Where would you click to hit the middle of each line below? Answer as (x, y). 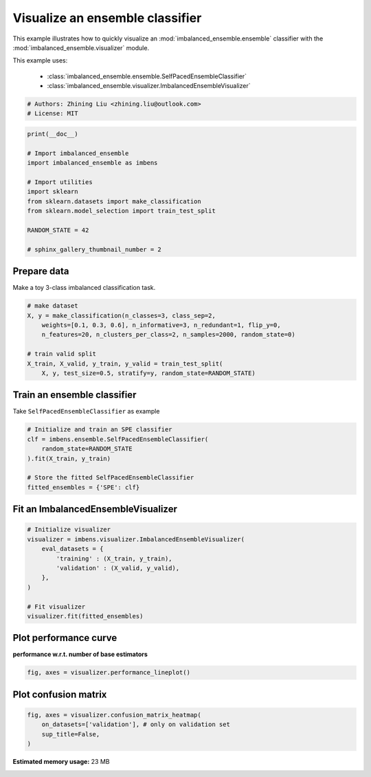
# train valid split (61, 354)
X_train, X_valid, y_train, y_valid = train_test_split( (125, 363)
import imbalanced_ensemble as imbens (92, 163)
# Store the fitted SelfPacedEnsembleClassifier (111, 478)
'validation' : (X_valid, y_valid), (118, 568)
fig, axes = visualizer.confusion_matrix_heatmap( (114, 715)
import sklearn (53, 192)
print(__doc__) (53, 134)
